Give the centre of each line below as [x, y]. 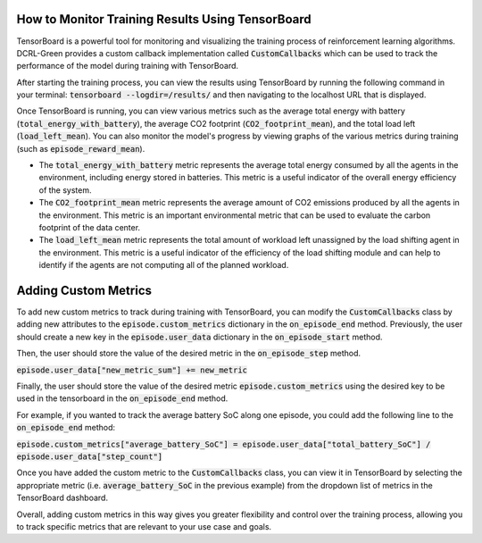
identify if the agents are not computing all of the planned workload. [164, 265]
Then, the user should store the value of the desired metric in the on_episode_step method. [189, 354]
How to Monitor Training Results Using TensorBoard [164, 19]
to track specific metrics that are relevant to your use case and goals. [144, 526]
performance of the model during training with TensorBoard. [128, 66]
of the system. [66, 190]
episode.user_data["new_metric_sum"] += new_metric [132, 370]
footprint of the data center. [90, 227]
